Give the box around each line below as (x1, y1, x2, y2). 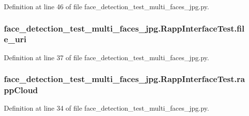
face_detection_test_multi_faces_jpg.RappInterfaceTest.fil (4, 22, 245, 34)
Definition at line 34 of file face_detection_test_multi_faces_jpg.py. (4, 103, 209, 113)
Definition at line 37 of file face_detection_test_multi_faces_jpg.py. (4, 52, 209, 62)
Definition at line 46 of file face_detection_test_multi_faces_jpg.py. (4, 1, 209, 11)
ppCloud (4, 84, 38, 96)
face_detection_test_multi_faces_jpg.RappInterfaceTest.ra (4, 73, 245, 85)
